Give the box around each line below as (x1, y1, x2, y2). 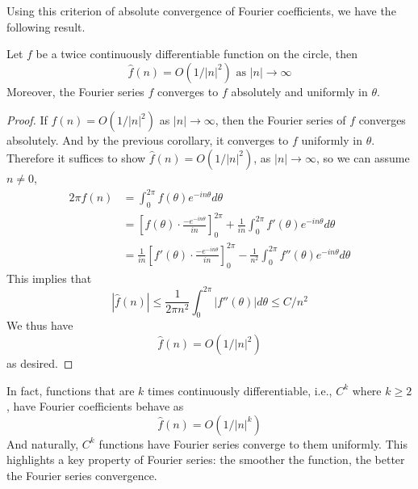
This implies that (6, 269, 92, 286)
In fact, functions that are (6, 382, 135, 398)
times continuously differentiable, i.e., (148, 382, 332, 398)
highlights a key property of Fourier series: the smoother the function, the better (6, 451, 405, 468)
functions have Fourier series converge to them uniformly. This (98, 435, 408, 452)
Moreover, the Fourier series (6, 82, 144, 99)
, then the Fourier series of (215, 112, 346, 129)
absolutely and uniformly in (231, 82, 368, 99)
